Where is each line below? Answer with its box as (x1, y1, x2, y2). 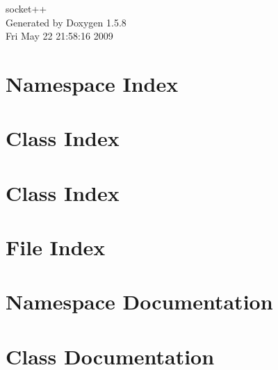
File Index (6, 233, 106, 262)
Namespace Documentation (6, 287, 273, 316)
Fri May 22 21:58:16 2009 (6, 29, 113, 43)
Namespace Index (6, 69, 179, 97)
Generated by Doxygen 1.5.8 (6, 15, 126, 29)
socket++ (6, 1, 47, 15)
